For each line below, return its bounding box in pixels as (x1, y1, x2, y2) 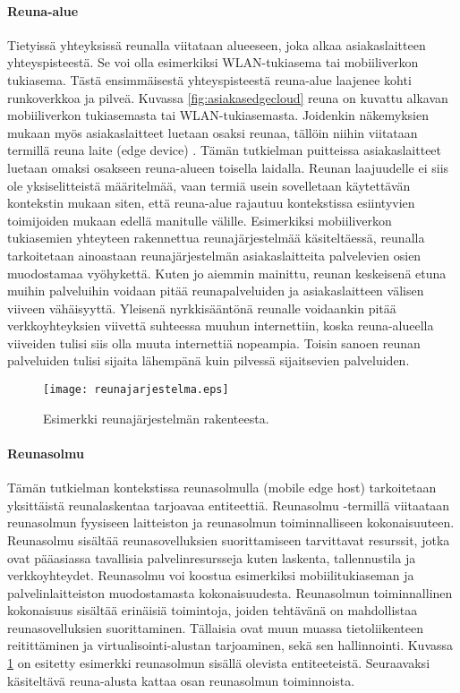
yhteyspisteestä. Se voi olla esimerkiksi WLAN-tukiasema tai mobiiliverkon (7, 53, 419, 72)
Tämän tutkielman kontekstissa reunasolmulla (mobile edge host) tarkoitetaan (7, 478, 437, 497)
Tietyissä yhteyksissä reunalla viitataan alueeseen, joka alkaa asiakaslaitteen (7, 35, 426, 54)
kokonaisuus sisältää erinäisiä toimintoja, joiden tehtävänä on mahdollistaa (7, 601, 418, 620)
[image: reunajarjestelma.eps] (43, 383, 229, 397)
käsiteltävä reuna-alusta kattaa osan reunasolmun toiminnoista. (7, 671, 355, 689)
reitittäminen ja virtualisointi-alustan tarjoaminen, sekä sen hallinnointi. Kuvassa (7, 636, 454, 654)
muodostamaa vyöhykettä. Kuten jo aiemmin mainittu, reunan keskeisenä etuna (7, 263, 447, 282)
